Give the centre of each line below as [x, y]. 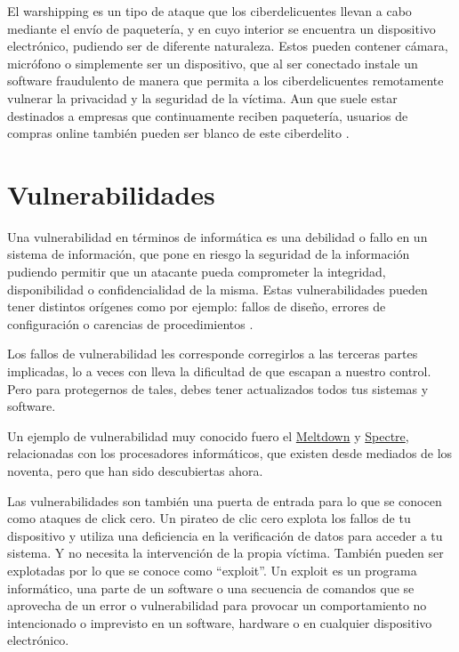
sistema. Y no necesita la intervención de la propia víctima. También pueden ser [225, 553]
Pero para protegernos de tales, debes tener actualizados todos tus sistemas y [218, 388]
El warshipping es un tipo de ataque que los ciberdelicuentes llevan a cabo [209, 11]
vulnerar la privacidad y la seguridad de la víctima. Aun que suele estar [202, 97]
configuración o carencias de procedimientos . [130, 323]
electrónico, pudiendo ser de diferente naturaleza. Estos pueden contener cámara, [228, 46]
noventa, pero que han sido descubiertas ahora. [135, 471]
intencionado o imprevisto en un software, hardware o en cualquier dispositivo [220, 622]
